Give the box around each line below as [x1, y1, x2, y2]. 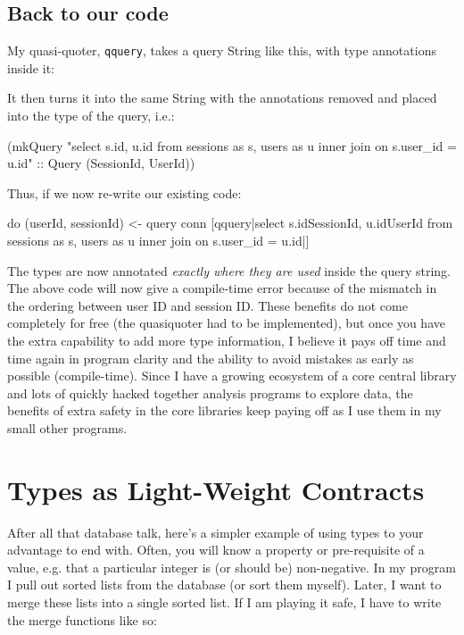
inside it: [7, 58, 54, 77]
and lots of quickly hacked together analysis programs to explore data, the [7, 383, 413, 402]
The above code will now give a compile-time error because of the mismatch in [7, 279, 437, 297]
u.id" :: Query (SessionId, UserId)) [7, 154, 195, 172]
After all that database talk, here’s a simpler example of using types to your [7, 522, 424, 541]
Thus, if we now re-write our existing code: [7, 183, 242, 202]
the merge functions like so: [7, 610, 157, 629]
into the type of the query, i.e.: [7, 106, 175, 125]
